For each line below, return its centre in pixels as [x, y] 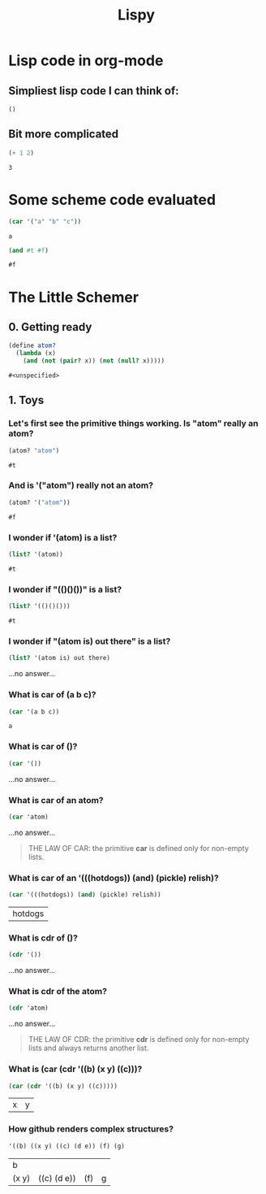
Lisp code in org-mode [86, 61]
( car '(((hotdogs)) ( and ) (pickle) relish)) [85, 895]
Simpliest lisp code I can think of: [94, 91]
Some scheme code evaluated [112, 200]
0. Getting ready [50, 327]
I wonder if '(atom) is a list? [63, 537]
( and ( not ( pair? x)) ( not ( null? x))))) [94, 361]
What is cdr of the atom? [58, 992]
